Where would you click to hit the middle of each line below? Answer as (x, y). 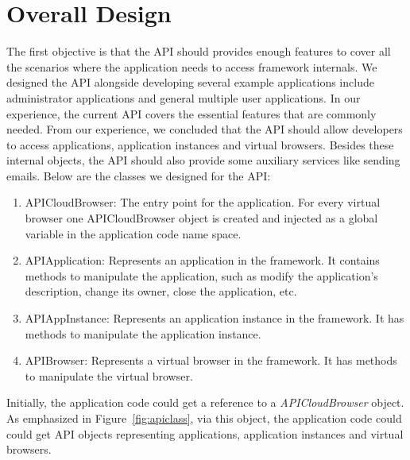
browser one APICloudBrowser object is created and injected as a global (201, 218)
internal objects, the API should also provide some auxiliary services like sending (203, 160)
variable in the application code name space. (133, 233)
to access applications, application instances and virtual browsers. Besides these (200, 144)
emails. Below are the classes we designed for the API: (139, 175)
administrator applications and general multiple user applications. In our (184, 97)
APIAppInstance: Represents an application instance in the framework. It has (215, 318)
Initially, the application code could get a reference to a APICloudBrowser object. (205, 402)
